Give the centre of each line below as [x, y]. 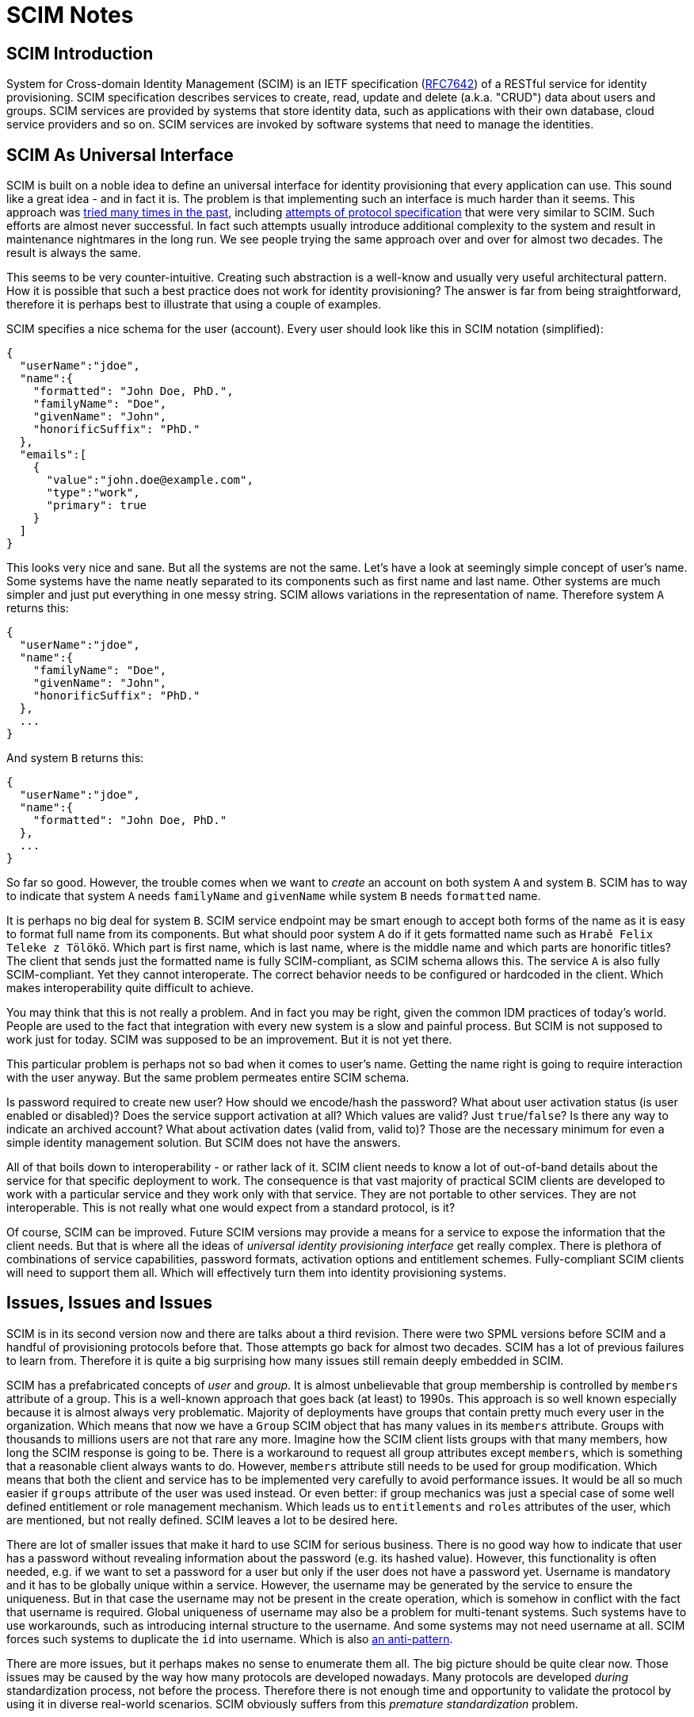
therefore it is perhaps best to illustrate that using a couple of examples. [194, 305]
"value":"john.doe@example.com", [150, 480]
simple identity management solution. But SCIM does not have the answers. [204, 1143]
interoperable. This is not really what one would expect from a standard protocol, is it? [231, 1208]
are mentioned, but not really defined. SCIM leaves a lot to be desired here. [202, 1520]
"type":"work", [93, 493]
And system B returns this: [75, 758]
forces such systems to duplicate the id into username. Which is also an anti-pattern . [230, 1638]
